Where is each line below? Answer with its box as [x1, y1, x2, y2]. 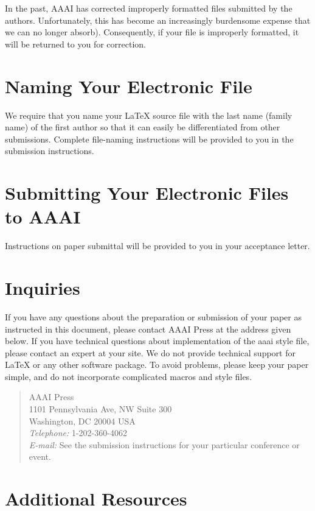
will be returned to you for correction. [5, 37, 146, 50]
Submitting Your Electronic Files [5, 180, 289, 205]
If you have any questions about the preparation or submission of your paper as [5, 310, 302, 323]
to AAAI [5, 204, 81, 229]
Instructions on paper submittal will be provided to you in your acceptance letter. [5, 239, 310, 252]
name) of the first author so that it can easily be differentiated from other [5, 121, 280, 133]
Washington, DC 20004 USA [29, 414, 136, 427]
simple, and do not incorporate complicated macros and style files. [5, 370, 252, 382]
